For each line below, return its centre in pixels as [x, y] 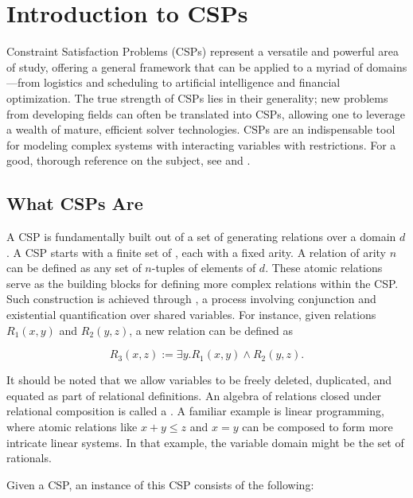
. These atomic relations [324, 268]
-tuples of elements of [204, 268]
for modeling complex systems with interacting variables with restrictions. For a [201, 144]
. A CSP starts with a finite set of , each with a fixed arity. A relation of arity [196, 252]
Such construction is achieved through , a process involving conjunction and [191, 299]
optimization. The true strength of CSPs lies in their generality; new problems [197, 97]
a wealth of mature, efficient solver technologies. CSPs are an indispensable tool [201, 129]
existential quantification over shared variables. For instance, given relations [191, 315]
